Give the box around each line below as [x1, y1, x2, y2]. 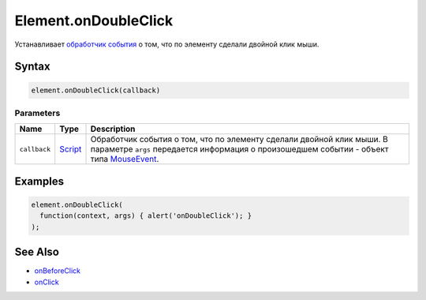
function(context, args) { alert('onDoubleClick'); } [39, 212, 252, 220]
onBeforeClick [34, 266, 81, 276]
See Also [14, 246, 59, 259]
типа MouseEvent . [90, 154, 159, 165]
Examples [14, 174, 65, 188]
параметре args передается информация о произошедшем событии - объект [90, 144, 389, 155]
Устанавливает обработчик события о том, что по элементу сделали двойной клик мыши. [14, 39, 319, 49]
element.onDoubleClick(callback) [31, 85, 161, 95]
